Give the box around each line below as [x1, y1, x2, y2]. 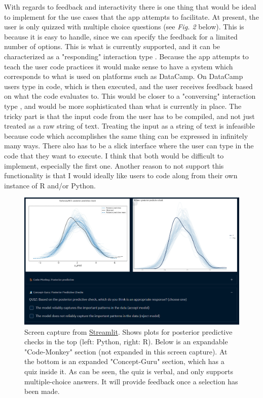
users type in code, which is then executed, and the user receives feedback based [4, 81, 253, 91]
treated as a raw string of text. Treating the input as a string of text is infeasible [4, 121, 255, 131]
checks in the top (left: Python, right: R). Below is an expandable [24, 336, 228, 347]
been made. [24, 386, 60, 396]
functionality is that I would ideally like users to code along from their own [4, 170, 238, 181]
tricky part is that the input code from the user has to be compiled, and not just [4, 110, 255, 121]
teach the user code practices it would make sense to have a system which [4, 61, 233, 71]
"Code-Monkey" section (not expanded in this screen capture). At [24, 346, 228, 356]
